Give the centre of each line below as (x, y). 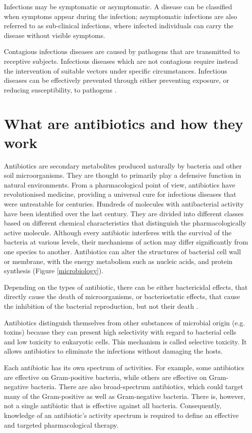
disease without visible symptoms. (55, 35)
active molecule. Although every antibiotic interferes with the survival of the (118, 232)
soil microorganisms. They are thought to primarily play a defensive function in (123, 175)
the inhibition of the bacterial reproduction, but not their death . (101, 306)
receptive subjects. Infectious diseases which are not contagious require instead (121, 61)
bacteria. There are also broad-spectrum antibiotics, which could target (137, 386)
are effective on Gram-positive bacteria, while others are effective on (105, 377)
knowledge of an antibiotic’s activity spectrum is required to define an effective (121, 415)
